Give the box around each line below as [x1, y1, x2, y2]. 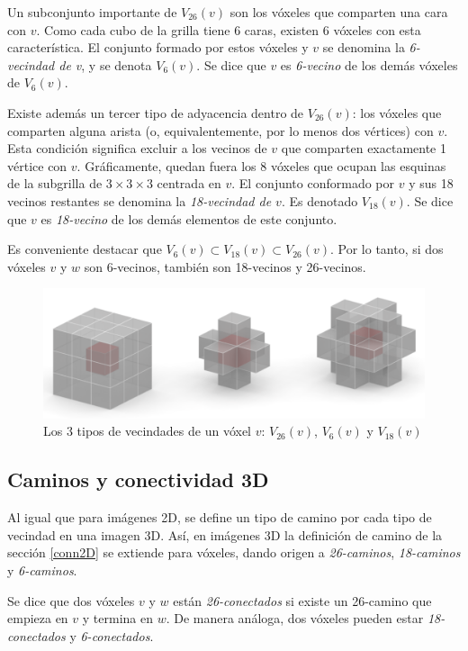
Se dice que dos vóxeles [7, 591, 135, 610]
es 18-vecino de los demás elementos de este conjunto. [40, 209, 337, 228]
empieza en [7, 609, 68, 628]
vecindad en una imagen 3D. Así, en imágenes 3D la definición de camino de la [7, 525, 443, 544]
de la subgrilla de [7, 174, 103, 193]
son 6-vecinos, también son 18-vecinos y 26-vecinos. [84, 257, 366, 276]
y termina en [82, 609, 153, 628]
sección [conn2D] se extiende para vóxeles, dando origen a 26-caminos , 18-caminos [7, 543, 461, 562]
